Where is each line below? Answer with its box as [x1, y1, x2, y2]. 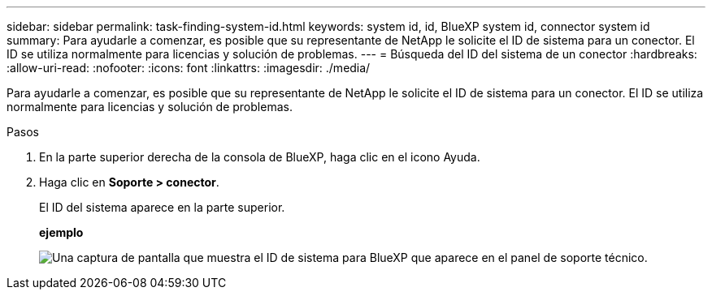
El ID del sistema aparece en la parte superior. [39, 200, 285, 214]
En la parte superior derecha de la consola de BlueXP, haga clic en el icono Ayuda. [39, 150, 480, 164]
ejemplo [39, 225, 84, 239]
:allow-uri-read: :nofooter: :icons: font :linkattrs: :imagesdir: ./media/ [7, 61, 371, 75]
